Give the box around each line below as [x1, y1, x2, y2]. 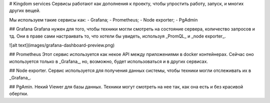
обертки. [9, 90, 28, 97]
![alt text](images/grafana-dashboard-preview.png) [9, 42, 115, 48]
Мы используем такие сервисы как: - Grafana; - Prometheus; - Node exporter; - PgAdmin [9, 16, 198, 22]
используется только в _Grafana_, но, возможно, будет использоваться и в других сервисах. [9, 58, 208, 64]
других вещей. [9, 7, 40, 13]
